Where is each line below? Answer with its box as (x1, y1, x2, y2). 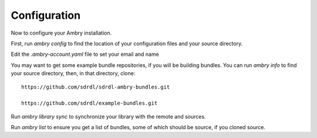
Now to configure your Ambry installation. (11, 29, 112, 36)
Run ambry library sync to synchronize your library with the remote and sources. (11, 113, 206, 120)
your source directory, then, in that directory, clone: (11, 70, 136, 77)
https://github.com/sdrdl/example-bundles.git (21, 100, 158, 107)
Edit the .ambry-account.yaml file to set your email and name (11, 51, 160, 58)
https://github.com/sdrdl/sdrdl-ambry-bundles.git (21, 83, 170, 90)
